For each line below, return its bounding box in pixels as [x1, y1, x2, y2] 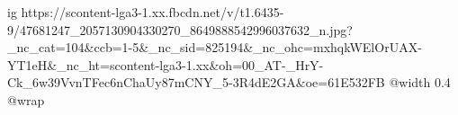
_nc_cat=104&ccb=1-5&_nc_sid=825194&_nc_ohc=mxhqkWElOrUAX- [7, 38, 422, 57]
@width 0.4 [389, 73, 451, 92]
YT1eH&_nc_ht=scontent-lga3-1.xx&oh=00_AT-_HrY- [7, 55, 324, 74]
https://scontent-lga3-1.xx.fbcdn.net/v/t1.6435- [21, 3, 284, 21]
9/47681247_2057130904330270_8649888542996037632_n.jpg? [7, 20, 353, 39]
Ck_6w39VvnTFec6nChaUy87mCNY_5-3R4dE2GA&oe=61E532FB [7, 73, 385, 92]
